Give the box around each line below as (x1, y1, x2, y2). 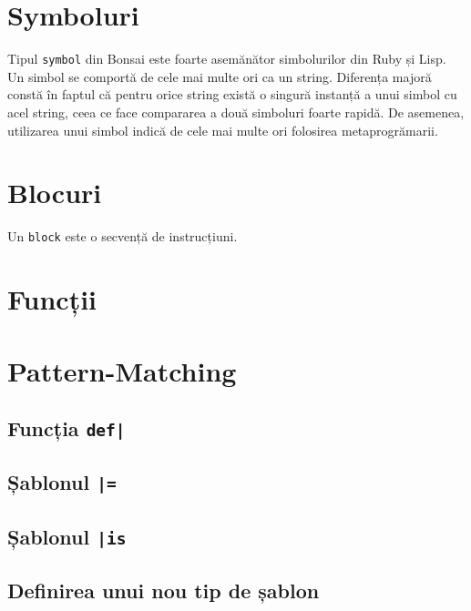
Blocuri (7, 174, 102, 211)
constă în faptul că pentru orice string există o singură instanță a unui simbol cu (7, 85, 457, 104)
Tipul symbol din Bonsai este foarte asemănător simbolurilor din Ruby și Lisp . (7, 49, 446, 68)
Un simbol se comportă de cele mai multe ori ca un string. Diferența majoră (7, 66, 432, 86)
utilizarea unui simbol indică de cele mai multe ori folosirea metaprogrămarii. (7, 120, 438, 139)
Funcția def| (7, 414, 126, 443)
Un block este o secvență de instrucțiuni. (7, 227, 238, 246)
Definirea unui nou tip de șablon (7, 576, 320, 605)
